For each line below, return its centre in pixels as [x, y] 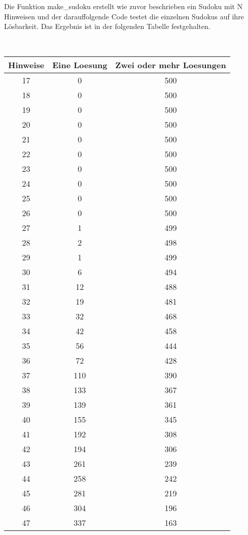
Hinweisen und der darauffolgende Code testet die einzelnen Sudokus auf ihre [124, 16]
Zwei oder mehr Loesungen [171, 65]
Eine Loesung [80, 65]
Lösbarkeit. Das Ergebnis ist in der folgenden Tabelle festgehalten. [107, 26]
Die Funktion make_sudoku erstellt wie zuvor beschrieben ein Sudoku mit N [123, 6]
